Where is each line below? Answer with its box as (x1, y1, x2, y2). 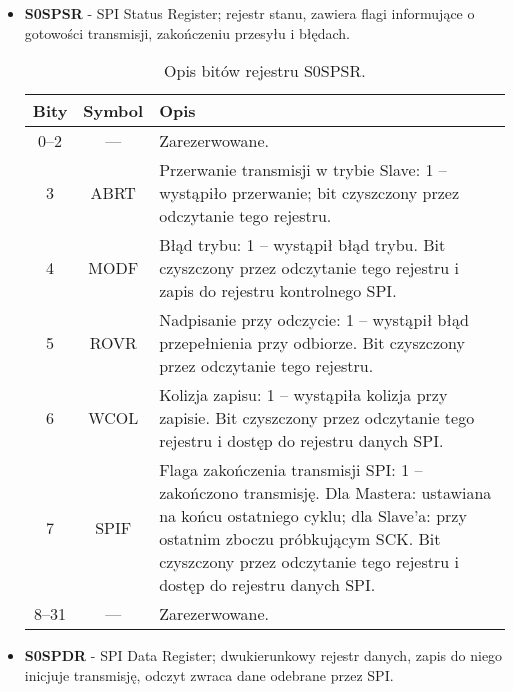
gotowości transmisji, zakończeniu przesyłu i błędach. (24, 22, 350, 43)
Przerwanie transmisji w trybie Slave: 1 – (159, 158, 447, 182)
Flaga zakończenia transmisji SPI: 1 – (159, 458, 423, 482)
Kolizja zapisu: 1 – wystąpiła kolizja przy (159, 383, 448, 407)
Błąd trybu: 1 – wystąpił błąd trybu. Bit (159, 233, 446, 257)
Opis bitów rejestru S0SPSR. (164, 59, 366, 83)
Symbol (83, 99, 144, 123)
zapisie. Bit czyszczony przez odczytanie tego (159, 406, 475, 430)
